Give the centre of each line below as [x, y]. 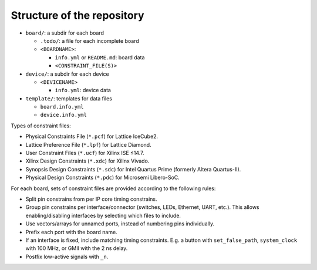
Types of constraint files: [41, 126]
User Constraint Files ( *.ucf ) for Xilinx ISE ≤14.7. [85, 153]
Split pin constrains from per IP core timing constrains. [91, 199]
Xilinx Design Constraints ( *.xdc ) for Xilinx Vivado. [87, 161]
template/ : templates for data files [69, 98]
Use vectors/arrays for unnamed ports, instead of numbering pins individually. [120, 224]
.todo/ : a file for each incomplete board [90, 41]
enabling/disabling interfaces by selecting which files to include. [103, 215]
